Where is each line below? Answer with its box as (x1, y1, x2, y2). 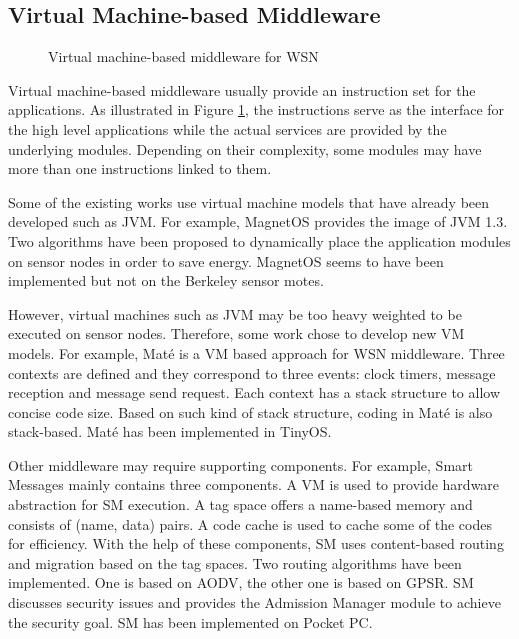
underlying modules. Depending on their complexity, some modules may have (8, 138, 482, 159)
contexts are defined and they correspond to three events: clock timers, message (8, 362, 496, 383)
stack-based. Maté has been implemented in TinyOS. (8, 421, 332, 442)
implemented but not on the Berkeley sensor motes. (8, 270, 324, 291)
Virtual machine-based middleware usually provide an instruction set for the (8, 79, 476, 100)
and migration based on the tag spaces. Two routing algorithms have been (8, 552, 462, 573)
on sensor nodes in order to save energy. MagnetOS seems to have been (8, 250, 444, 271)
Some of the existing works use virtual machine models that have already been (8, 191, 490, 212)
